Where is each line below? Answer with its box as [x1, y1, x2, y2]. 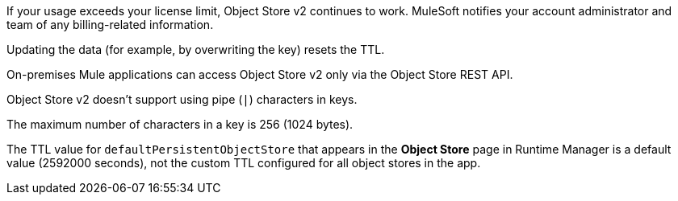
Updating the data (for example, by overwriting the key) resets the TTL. [6, 43, 385, 56]
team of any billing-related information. [6, 18, 214, 31]
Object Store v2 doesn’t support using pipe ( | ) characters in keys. [6, 92, 358, 106]
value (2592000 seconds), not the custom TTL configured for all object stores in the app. [6, 156, 481, 170]
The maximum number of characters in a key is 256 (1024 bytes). [6, 117, 354, 131]
